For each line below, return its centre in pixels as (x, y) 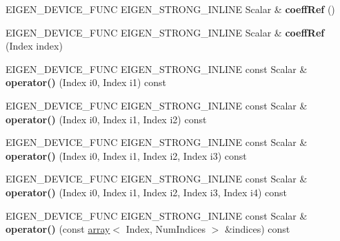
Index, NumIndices (166, 229)
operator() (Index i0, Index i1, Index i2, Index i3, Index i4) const (147, 192)
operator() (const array (58, 229)
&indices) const (257, 229)
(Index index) (34, 46)
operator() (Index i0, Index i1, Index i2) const (106, 119)
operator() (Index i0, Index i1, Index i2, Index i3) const (126, 155)
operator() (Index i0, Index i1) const (86, 82)
